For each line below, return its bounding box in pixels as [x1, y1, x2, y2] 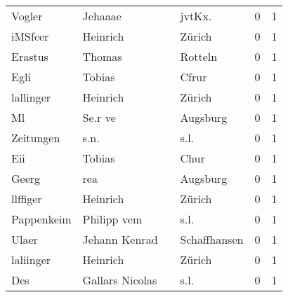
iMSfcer [11, 28, 49, 44]
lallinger [11, 89, 51, 105]
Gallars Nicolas [82, 272, 157, 288]
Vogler [11, 8, 43, 24]
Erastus [11, 48, 48, 64]
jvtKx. [180, 8, 212, 24]
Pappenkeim [11, 211, 72, 227]
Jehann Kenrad [82, 231, 158, 247]
